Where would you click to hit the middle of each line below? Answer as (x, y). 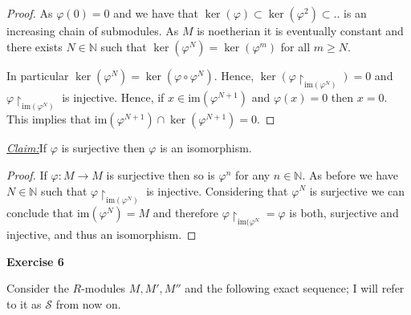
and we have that (156, 13)
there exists (35, 46)
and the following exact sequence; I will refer (295, 288)
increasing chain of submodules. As (93, 30)
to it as (24, 303)
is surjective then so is (161, 174)
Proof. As (30, 13)
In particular (38, 75)
